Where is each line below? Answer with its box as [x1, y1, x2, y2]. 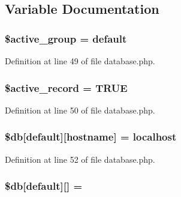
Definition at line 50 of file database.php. [5, 103, 155, 116]
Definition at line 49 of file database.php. [5, 55, 155, 67]
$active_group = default [5, 31, 127, 46]
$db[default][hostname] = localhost [5, 129, 177, 144]
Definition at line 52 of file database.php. [5, 153, 155, 165]
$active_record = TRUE [5, 80, 128, 95]
